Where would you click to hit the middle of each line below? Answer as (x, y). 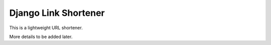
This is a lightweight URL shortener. (46, 28)
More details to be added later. (41, 37)
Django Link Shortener (57, 13)
